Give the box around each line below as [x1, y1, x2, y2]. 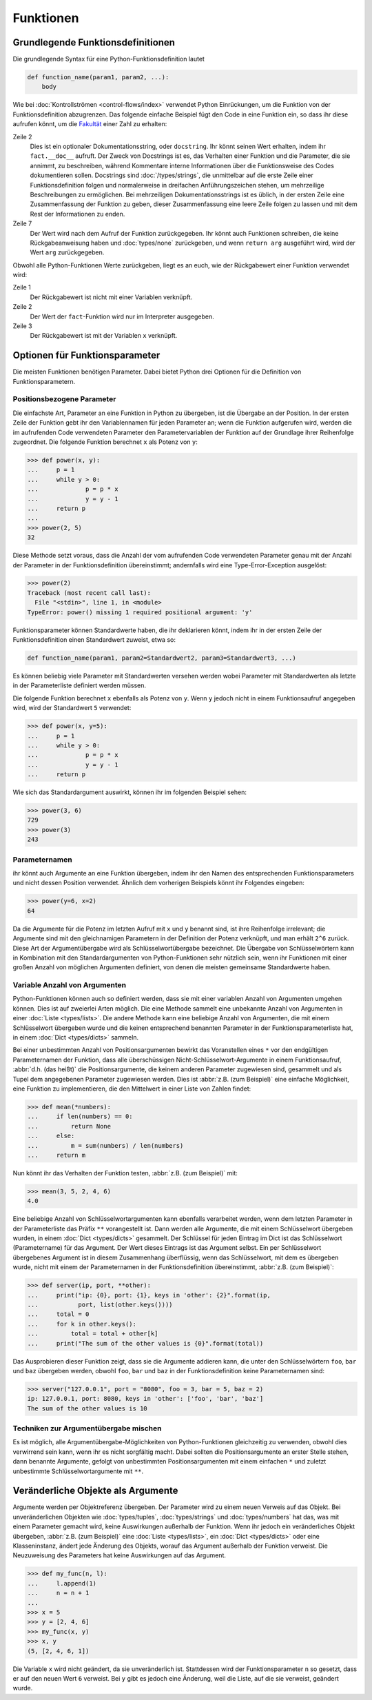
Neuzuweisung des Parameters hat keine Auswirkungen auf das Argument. [12, 1551, 227, 1559]
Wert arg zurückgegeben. [30, 248, 105, 256]
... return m [27, 1151, 86, 1159]
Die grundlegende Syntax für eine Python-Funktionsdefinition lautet [12, 55, 205, 63]
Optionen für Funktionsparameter [12, 350, 161, 361]
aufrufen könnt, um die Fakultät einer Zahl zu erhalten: [12, 120, 167, 128]
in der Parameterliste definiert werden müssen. [12, 681, 146, 689]
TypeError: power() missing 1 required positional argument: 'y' [27, 608, 253, 616]
